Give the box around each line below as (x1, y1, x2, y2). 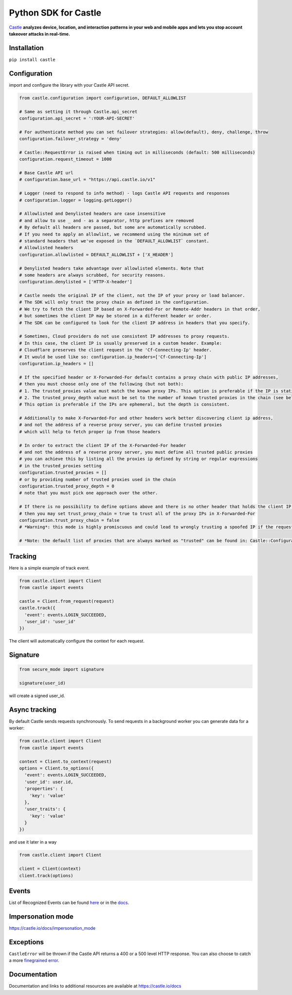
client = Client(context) (19, 866, 81, 871)
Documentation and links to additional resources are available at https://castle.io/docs (9, 983, 182, 989)
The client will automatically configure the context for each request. (9, 638, 145, 644)
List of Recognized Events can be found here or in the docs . (9, 900, 129, 905)
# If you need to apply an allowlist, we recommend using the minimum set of (19, 231, 209, 237)
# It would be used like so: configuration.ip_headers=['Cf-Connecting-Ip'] (19, 354, 207, 360)
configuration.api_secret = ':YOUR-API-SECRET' (19, 115, 135, 121)
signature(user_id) (19, 681, 66, 686)
